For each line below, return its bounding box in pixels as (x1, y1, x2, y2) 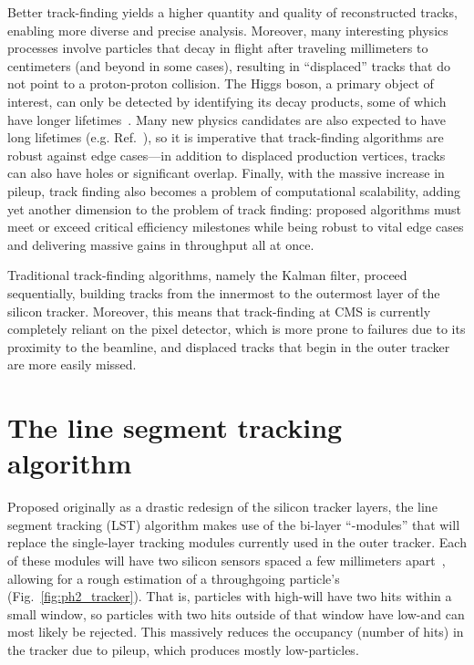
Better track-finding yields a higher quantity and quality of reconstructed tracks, (7, 3, 458, 21)
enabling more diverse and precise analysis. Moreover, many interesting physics (7, 20, 448, 39)
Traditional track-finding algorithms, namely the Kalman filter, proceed (7, 265, 407, 285)
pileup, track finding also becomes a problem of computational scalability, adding (7, 181, 460, 200)
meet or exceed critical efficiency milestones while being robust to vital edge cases (7, 217, 464, 236)
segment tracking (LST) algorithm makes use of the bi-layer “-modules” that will (7, 514, 460, 534)
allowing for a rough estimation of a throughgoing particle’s (7, 568, 340, 587)
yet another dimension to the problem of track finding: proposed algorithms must (7, 199, 461, 218)
